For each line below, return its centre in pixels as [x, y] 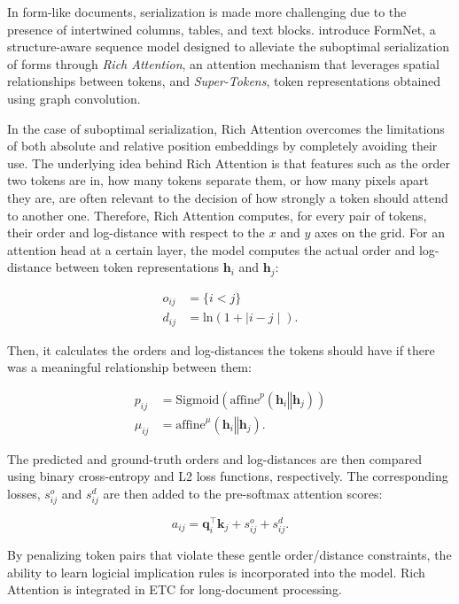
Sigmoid [198, 400]
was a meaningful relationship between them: [129, 367]
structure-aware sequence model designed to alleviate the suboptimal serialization [229, 46]
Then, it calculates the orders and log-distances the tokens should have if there [221, 349]
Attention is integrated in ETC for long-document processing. [175, 589]
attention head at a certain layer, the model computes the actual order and [211, 249]
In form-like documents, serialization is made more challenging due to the [207, 12]
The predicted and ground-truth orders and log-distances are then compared [214, 458]
